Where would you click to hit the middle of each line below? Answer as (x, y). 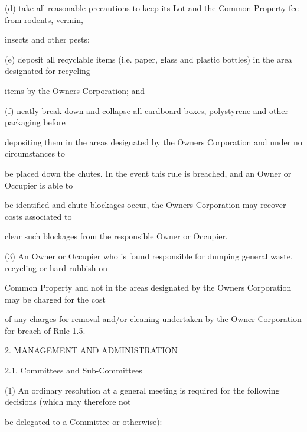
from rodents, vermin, (44, 19)
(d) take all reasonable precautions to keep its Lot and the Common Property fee (152, 8)
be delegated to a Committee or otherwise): (84, 421)
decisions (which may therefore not (68, 402)
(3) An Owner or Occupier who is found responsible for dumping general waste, (149, 256)
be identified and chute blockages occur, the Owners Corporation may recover (146, 205)
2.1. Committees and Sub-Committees (74, 370)
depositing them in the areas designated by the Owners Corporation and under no (153, 142)
